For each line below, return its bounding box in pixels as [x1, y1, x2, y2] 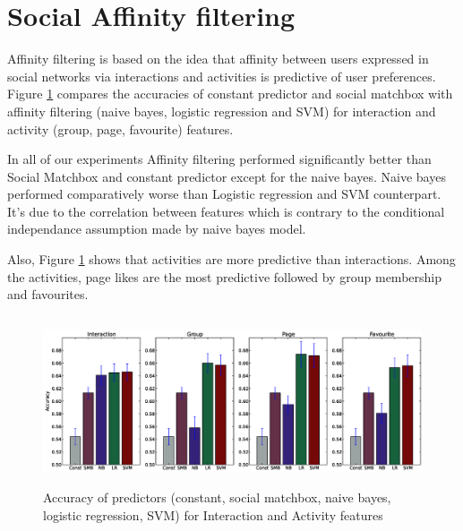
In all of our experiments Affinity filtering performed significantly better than [7, 150, 432, 168]
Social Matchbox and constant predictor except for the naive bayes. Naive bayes [7, 167, 446, 185]
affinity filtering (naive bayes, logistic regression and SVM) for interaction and [7, 101, 436, 120]
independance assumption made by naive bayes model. [7, 219, 306, 238]
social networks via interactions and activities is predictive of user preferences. [7, 66, 436, 85]
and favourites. [7, 285, 89, 304]
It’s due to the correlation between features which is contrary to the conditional [7, 201, 445, 220]
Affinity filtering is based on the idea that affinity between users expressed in [7, 49, 429, 68]
